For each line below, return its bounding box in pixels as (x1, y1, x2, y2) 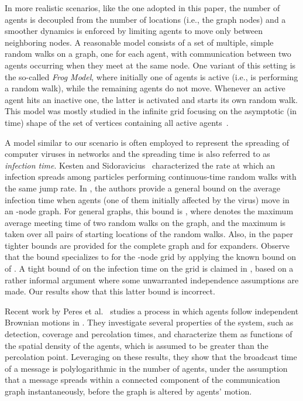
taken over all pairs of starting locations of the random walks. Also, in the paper (5, 228, 293, 240)
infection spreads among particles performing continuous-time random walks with (5, 170, 297, 183)
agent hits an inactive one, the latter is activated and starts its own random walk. (5, 93, 298, 105)
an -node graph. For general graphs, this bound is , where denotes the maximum (5, 205, 294, 217)
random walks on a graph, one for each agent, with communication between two (5, 47, 291, 60)
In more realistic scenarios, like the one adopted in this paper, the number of (5, 2, 280, 13)
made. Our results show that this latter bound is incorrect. (5, 285, 215, 297)
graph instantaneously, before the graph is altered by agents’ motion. (5, 385, 252, 397)
